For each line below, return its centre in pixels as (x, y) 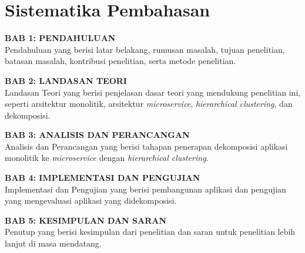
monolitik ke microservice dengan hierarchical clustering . (107, 158)
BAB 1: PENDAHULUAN (60, 38)
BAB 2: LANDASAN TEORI (66, 80)
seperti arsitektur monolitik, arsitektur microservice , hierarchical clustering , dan (149, 104)
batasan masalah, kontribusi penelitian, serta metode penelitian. (120, 61)
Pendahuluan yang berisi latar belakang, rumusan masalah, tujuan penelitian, (145, 49)
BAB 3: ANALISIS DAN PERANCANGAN (97, 135)
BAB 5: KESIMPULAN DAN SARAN (86, 220)
